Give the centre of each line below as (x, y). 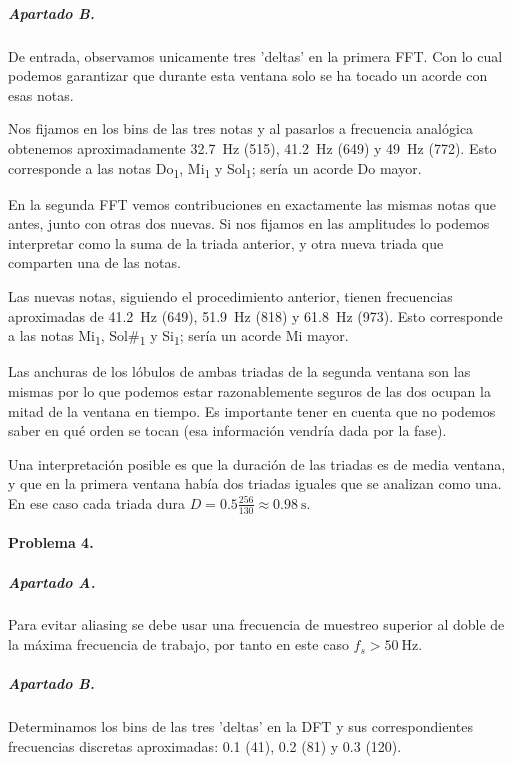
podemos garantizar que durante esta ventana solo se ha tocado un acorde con (248, 75)
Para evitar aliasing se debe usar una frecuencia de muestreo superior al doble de (256, 624)
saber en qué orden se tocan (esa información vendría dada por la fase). (227, 430)
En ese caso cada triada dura (96, 502)
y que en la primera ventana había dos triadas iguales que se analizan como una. (255, 483)
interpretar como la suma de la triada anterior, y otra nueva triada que (226, 242)
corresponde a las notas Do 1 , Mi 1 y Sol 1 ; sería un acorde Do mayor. (215, 169)
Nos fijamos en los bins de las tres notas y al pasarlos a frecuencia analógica (241, 128)
